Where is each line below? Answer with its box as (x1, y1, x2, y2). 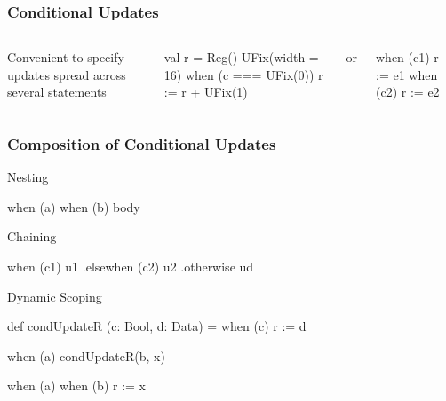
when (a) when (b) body (7, 197, 140, 216)
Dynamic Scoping (7, 287, 102, 305)
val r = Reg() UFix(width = (163, 48, 319, 67)
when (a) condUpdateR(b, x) (7, 346, 165, 365)
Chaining (7, 227, 57, 246)
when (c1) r (376, 48, 439, 67)
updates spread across (7, 65, 126, 83)
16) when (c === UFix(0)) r (163, 65, 323, 83)
